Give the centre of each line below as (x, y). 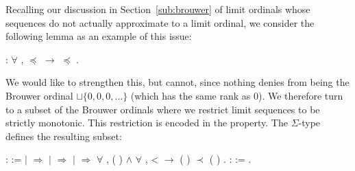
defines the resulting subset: (64, 136)
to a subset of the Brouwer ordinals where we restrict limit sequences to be (163, 109)
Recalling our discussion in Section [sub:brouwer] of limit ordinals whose (158, 9)
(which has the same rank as (191, 95)
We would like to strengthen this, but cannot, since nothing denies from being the (177, 82)
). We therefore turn (301, 95)
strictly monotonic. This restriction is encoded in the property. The (147, 123)
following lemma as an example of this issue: (99, 36)
